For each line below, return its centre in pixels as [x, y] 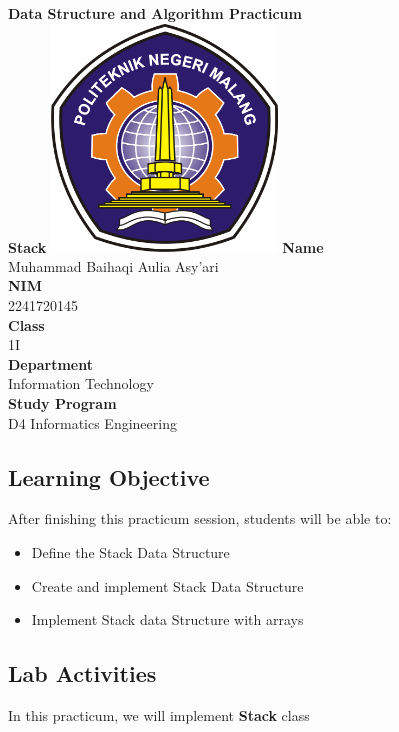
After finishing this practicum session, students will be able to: [200, 518]
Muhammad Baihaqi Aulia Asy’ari [113, 265]
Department [50, 363]
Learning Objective [109, 476]
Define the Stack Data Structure [130, 551]
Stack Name [166, 246]
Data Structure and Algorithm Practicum [155, 13]
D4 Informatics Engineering [92, 422]
